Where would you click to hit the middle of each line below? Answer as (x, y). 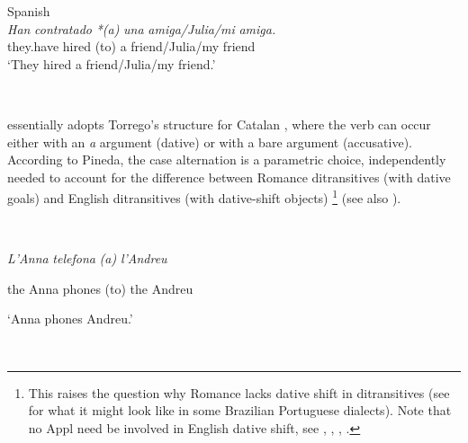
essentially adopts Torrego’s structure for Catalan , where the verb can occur (219, 124)
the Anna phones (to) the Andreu (100, 288)
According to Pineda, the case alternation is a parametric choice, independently (227, 159)
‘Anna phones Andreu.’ (70, 319)
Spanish (29, 11)
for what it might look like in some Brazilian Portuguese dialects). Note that (240, 410)
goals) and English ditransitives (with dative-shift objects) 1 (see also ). (204, 196)
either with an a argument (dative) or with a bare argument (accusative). (210, 142)
